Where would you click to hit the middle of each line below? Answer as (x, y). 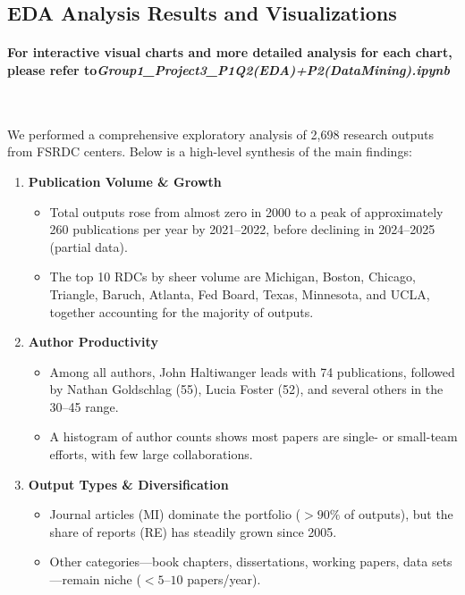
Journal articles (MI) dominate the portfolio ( (175, 514)
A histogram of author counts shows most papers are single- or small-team (254, 436)
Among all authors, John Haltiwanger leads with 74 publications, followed (252, 371)
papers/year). (224, 579)
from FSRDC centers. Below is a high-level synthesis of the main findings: (210, 151)
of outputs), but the (399, 514)
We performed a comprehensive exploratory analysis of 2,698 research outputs (221, 134)
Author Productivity (93, 342)
